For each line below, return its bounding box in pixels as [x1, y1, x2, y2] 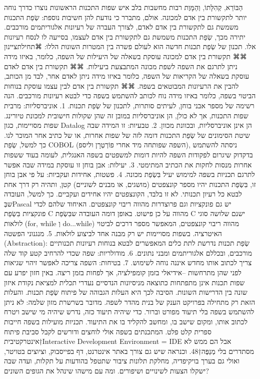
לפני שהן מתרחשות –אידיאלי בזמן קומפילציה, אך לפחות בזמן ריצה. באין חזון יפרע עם [4, 267, 241, 278]
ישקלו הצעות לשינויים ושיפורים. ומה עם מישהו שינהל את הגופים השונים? [4, 365, 209, 375]
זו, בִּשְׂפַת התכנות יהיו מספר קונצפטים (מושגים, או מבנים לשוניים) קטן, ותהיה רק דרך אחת [4, 178, 256, 189]
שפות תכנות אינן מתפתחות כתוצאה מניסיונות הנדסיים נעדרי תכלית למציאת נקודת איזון [4, 277, 245, 287]
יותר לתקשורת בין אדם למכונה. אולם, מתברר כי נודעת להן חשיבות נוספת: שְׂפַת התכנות [4, 12, 247, 22]
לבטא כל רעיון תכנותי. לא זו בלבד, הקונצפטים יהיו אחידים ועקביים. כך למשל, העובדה [4, 188, 242, 199]
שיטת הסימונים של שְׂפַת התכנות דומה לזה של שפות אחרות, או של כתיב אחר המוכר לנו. [4, 129, 250, 140]
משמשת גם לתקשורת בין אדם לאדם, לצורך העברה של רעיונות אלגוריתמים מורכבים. [4, 22, 238, 32]
